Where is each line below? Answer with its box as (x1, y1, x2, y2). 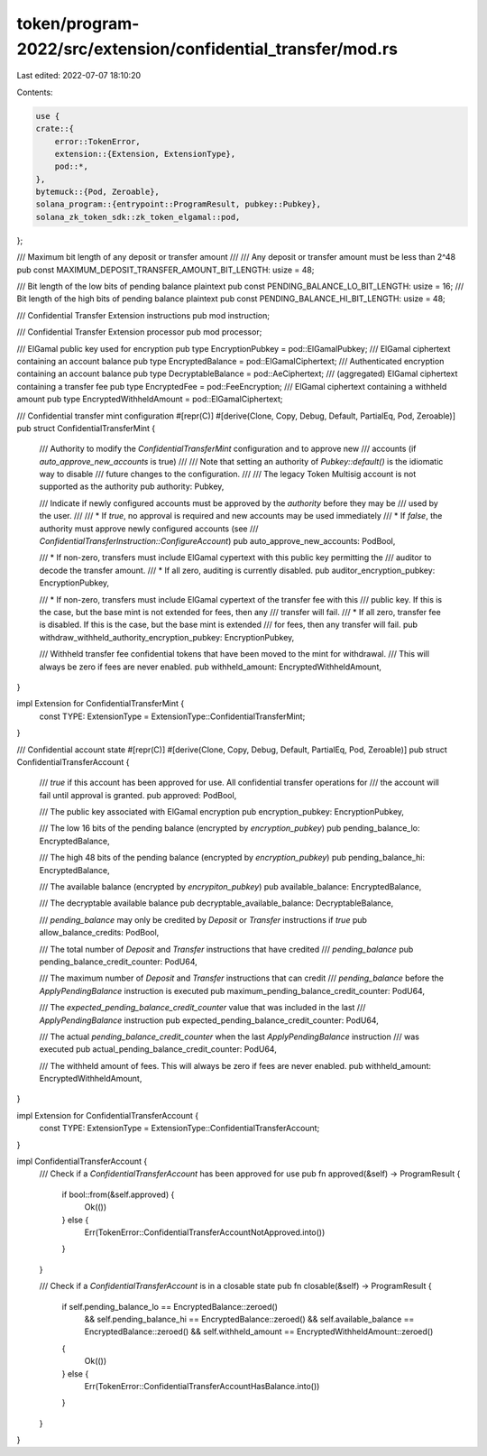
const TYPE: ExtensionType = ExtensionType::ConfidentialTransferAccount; (39, 1123, 320, 1134)
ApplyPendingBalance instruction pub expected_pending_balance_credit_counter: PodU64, (39, 1015, 379, 1026)
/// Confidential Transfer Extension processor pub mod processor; (16, 327, 262, 337)
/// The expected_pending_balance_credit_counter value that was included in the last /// (39, 1002, 366, 1013)
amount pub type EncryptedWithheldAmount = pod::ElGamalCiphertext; (16, 393, 283, 405)
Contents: (16, 87, 53, 97)
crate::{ (35, 124, 75, 134)
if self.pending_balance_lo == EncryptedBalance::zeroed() (61, 1301, 279, 1312)
